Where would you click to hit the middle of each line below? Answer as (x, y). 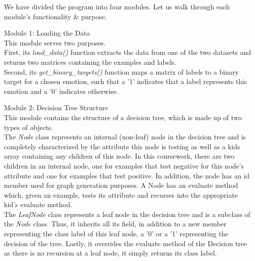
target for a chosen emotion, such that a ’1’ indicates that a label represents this (126, 81)
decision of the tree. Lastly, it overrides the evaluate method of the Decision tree (126, 243)
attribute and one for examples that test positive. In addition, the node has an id (127, 175)
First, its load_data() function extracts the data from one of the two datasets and (128, 52)
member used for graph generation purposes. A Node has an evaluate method (121, 185)
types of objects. (29, 127)
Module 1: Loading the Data (47, 33)
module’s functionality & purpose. (55, 16)
